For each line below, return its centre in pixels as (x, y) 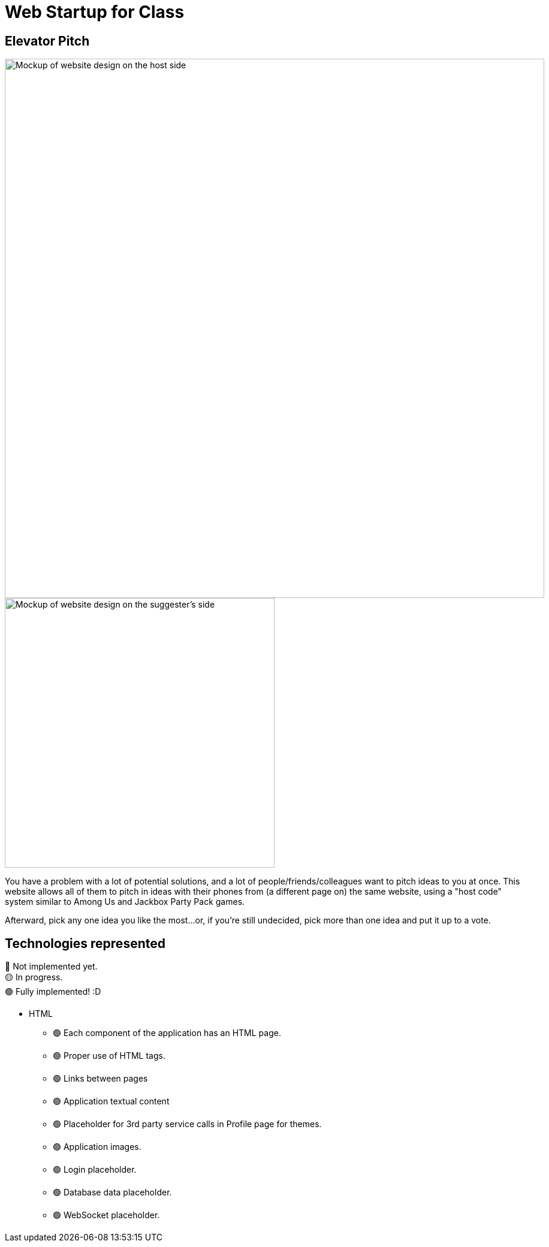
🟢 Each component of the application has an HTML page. (167, 1033)
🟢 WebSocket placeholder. (106, 1215)
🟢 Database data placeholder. (112, 1192)
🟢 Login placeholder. (95, 1170)
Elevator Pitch (47, 41)
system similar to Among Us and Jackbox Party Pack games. (125, 902)
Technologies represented (85, 943)
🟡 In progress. (34, 977)
